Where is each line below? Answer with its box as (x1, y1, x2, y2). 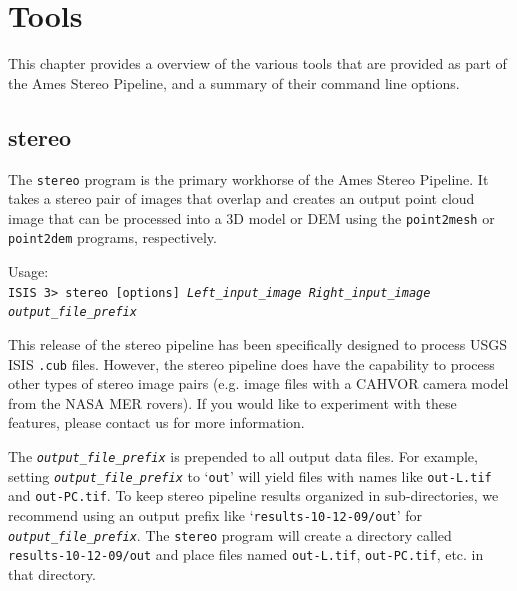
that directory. (8, 563, 96, 584)
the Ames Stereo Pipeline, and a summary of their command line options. (8, 72, 460, 93)
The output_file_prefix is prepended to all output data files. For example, (8, 446, 478, 467)
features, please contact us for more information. (8, 412, 305, 433)
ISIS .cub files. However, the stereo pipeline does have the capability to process (8, 353, 495, 374)
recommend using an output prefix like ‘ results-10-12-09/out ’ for (8, 504, 423, 525)
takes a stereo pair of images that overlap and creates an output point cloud (8, 188, 475, 209)
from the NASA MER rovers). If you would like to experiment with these (8, 392, 457, 413)
